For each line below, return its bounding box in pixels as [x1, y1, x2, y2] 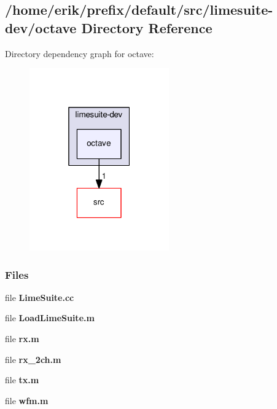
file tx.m [5, 373, 39, 386]
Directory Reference [81, 18, 213, 37]
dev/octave [5, 18, 77, 37]
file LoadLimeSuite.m [5, 311, 95, 324]
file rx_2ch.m [5, 353, 61, 365]
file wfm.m [5, 394, 49, 407]
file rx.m [5, 332, 39, 345]
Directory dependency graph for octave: [5, 47, 154, 60]
